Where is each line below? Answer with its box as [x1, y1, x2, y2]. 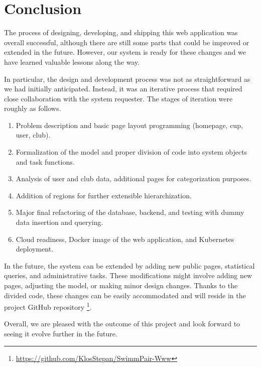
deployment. [16, 243, 54, 254]
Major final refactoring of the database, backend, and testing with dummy [16, 207, 244, 217]
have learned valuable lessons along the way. [4, 56, 140, 67]
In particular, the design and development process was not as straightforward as [4, 73, 250, 84]
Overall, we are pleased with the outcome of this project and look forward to [4, 318, 240, 329]
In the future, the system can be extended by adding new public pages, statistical [4, 260, 255, 271]
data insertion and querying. [16, 217, 103, 227]
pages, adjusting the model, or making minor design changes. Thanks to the [4, 280, 238, 290]
